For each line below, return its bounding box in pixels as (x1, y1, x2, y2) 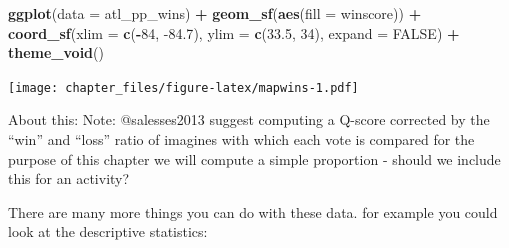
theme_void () (8, 42, 104, 63)
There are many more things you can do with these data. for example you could (8, 201, 498, 222)
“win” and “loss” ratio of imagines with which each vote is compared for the (8, 129, 475, 150)
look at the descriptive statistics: (8, 221, 208, 242)
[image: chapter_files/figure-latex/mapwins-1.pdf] (8, 80, 359, 95)
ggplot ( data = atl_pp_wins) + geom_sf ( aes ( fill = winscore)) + (8, 3, 422, 23)
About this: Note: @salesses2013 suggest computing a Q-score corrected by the (8, 109, 490, 130)
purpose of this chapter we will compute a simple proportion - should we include (8, 148, 501, 169)
